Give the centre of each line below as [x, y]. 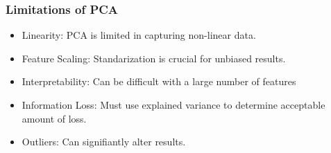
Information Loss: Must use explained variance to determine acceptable [173, 105]
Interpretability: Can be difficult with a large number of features [159, 81]
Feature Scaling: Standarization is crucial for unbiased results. [154, 58]
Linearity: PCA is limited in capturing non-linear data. [139, 35]
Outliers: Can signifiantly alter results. [104, 142]
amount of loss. [54, 118]
